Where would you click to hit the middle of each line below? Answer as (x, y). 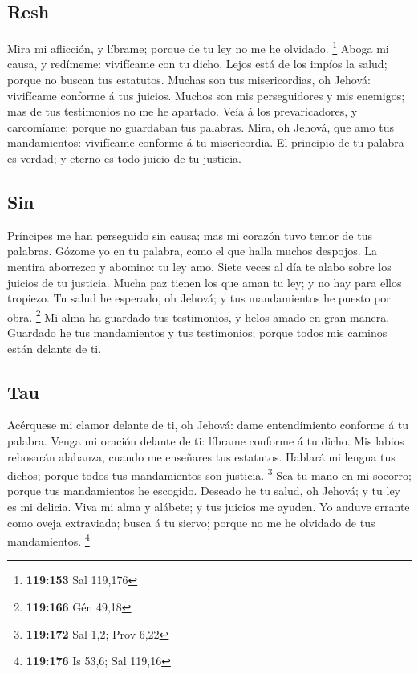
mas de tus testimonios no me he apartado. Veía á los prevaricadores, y (183, 111)
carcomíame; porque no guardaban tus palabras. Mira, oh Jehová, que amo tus (201, 126)
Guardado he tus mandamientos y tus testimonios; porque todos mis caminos (197, 333)
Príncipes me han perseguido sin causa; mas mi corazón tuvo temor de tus (190, 235)
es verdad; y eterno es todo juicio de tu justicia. (124, 158)
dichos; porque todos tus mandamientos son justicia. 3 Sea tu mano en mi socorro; (209, 474)
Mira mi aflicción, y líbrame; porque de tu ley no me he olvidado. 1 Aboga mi (198, 47)
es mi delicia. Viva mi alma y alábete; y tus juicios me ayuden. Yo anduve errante (209, 507)
